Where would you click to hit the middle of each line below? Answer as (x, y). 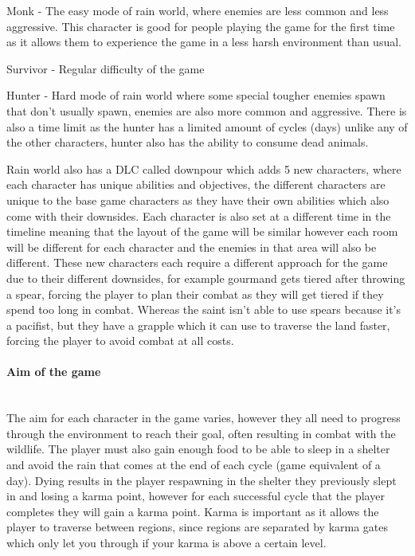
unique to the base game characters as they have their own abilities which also (198, 200)
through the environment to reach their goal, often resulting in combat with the (201, 433)
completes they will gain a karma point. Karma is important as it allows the (193, 511)
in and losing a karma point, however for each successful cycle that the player (196, 496)
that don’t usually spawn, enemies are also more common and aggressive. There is (207, 110)
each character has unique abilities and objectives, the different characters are (196, 184)
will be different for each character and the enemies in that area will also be (192, 247)
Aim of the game (54, 372)
